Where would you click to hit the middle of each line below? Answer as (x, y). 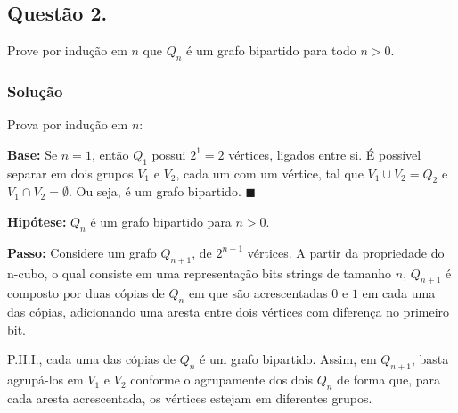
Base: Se (33, 154)
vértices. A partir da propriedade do (346, 252)
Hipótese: (37, 221)
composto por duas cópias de (86, 293)
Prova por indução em (68, 124)
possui (169, 154)
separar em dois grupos (70, 173)
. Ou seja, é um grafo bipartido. (155, 191)
